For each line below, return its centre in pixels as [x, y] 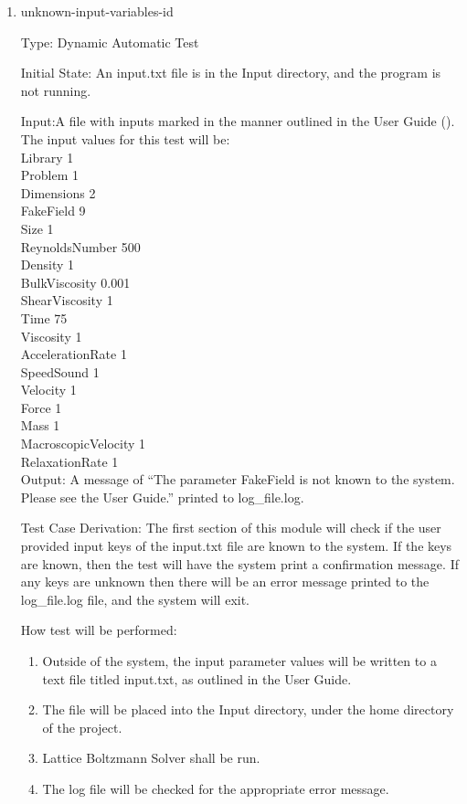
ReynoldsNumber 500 [80, 246]
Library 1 [47, 157]
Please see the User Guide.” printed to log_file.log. [162, 497]
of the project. [82, 727]
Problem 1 [50, 175]
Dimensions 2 [58, 192]
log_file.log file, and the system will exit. [135, 599]
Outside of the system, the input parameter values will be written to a [239, 661]
